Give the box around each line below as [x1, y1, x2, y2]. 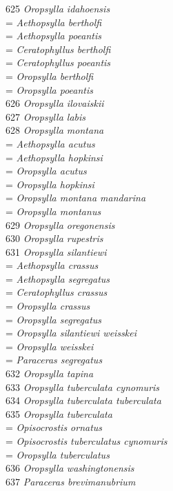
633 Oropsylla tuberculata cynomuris [6, 379, 160, 394]
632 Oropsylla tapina [6, 366, 94, 381]
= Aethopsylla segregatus [6, 271, 110, 285]
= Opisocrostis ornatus [6, 420, 103, 434]
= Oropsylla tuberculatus [6, 447, 110, 461]
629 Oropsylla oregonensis [6, 217, 115, 232]
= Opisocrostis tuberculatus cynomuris [6, 434, 167, 448]
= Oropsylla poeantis [6, 82, 94, 97]
